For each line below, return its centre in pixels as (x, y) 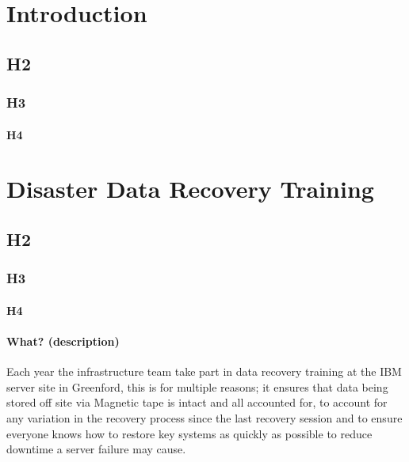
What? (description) (63, 341)
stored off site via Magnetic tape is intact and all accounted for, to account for (197, 402)
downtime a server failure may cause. (96, 449)
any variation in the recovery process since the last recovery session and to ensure (204, 417)
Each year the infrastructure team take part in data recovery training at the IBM (204, 371)
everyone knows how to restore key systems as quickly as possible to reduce (189, 433)
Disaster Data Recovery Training (190, 189)
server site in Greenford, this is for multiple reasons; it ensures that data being (197, 386)
